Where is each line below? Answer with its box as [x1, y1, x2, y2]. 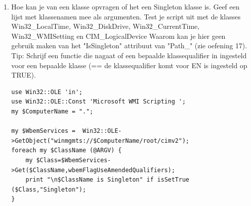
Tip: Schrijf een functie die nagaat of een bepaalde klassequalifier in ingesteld [11, 50, 247, 60]
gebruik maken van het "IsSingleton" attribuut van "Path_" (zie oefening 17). [11, 40, 247, 51]
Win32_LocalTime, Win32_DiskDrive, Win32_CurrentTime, [11, 21, 200, 31]
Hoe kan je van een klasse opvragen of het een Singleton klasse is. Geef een [11, 1, 240, 11]
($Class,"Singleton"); [11, 186, 86, 193]
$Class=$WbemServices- [36, 156, 111, 164]
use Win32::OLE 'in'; [11, 88, 83, 96]
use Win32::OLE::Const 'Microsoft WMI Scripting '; [11, 98, 186, 105]
